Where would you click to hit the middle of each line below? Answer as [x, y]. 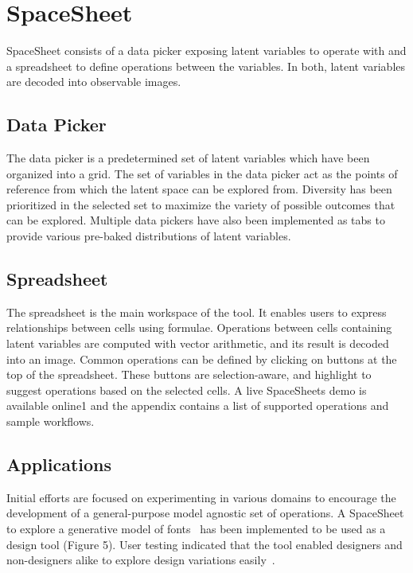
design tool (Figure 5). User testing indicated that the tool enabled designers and [205, 544]
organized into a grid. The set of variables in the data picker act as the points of [202, 173]
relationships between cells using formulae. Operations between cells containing [199, 327]
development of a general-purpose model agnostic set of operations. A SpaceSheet [205, 513]
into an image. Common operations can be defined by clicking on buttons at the [202, 359]
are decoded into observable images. [94, 82]
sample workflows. [51, 421]
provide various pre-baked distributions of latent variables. [149, 236]
